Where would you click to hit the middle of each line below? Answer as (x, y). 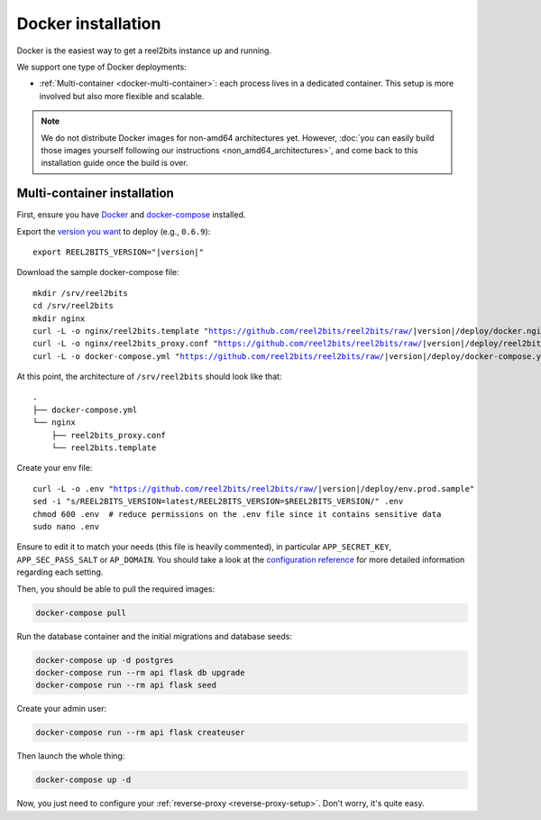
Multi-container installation (96, 193)
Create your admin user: (62, 709)
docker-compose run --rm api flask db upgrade (140, 673)
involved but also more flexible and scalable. (122, 96)
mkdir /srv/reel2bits (80, 293)
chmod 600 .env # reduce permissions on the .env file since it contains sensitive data (237, 514)
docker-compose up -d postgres (105, 660)
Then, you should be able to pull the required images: (116, 589)
